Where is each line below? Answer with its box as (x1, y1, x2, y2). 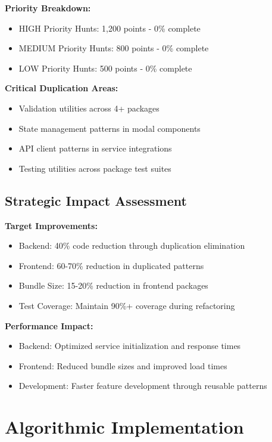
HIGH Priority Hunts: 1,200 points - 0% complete (18, 21, 201, 34)
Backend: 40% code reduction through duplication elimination (18, 239, 245, 252)
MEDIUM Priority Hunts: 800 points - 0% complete (18, 42, 209, 54)
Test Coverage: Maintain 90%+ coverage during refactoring (18, 299, 235, 311)
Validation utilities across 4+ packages (18, 101, 160, 114)
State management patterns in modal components (18, 122, 201, 134)
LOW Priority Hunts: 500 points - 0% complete (18, 61, 192, 74)
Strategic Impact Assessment (5, 191, 187, 209)
